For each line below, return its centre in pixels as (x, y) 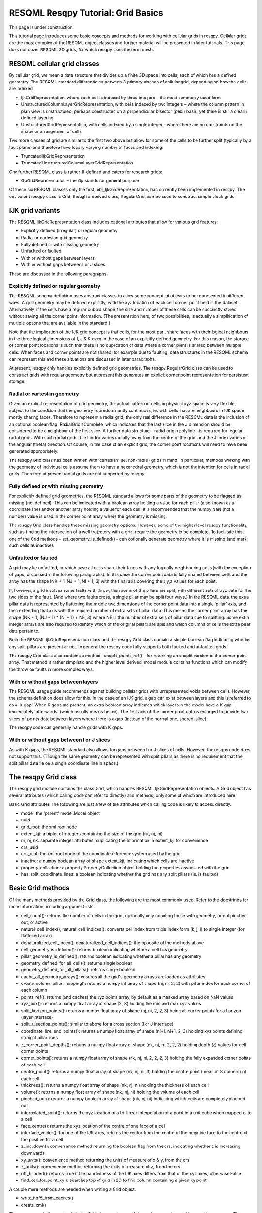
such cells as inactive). (32, 545)
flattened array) (37, 936)
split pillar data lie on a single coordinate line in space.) (64, 763)
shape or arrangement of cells (51, 131)
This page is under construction (41, 27)
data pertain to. (24, 631)
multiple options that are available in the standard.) (60, 323)
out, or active (34, 922)
